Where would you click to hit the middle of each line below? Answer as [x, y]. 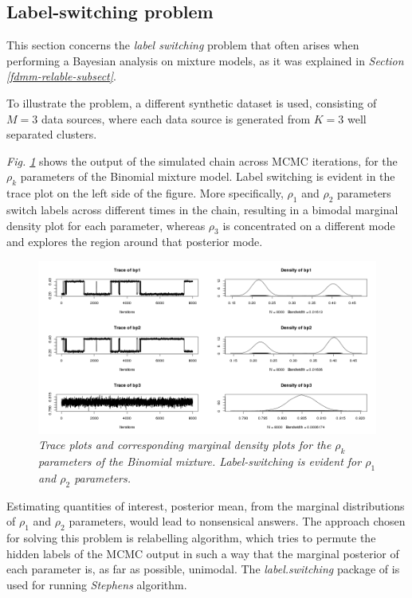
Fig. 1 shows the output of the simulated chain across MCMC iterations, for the [202, 160]
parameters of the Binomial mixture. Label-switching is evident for [200, 461]
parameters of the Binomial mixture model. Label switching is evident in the [208, 176]
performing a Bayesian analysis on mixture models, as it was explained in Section [205, 60]
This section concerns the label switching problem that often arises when [183, 45]
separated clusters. [52, 134]
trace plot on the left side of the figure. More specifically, [145, 193]
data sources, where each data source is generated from [176, 118]
